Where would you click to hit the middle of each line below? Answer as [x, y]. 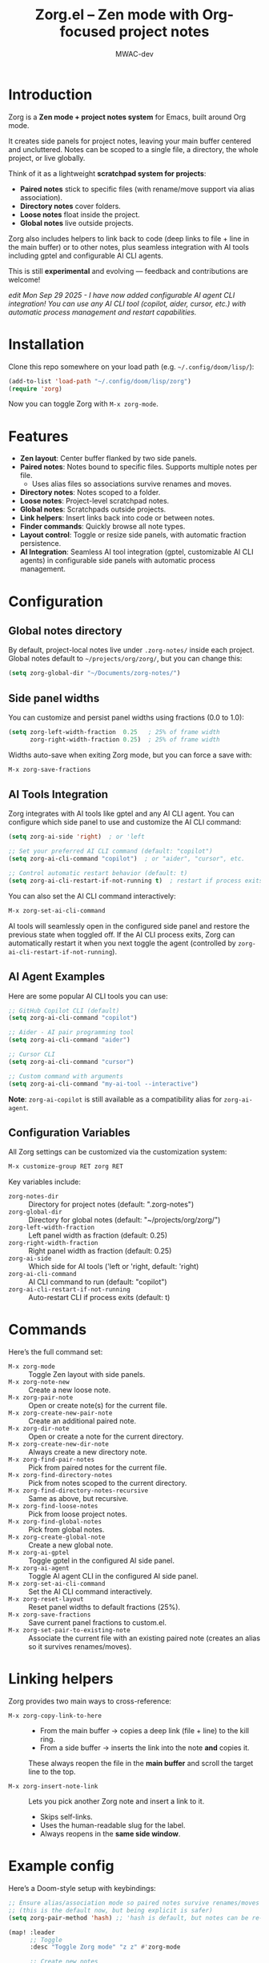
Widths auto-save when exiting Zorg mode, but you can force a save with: [130, 755]
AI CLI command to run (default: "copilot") [98, 1282]
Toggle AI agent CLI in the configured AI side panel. [113, 1576]
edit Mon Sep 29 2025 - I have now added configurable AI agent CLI [122, 295]
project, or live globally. [47, 158]
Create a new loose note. [70, 1390]
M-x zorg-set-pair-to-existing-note [69, 1631]
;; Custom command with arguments [66, 1076]
